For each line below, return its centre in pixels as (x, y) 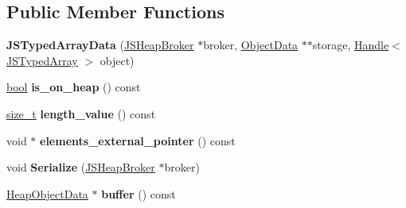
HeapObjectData (47, 193)
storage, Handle (351, 45)
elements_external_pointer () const (138, 140)
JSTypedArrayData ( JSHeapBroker (100, 45)
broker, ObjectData (251, 45)
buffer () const (139, 193)
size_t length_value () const (81, 113)
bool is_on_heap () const (74, 87)
